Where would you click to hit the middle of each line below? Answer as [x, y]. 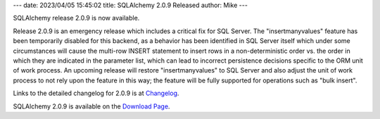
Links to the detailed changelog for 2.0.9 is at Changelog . [96, 93]
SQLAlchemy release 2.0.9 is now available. [76, 18]
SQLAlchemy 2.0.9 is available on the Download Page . [91, 106]
